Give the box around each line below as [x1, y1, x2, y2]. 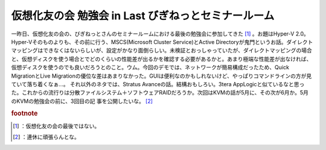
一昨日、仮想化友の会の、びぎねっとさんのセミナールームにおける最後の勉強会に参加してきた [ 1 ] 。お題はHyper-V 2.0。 [11, 30, 309, 37]
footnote [11, 109, 38, 117]
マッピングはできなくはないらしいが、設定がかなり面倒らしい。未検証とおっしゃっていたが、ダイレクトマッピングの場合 [11, 47, 312, 54]
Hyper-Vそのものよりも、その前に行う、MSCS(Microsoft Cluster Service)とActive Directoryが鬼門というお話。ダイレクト [11, 38, 313, 45]
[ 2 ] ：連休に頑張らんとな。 [13, 133, 80, 141]
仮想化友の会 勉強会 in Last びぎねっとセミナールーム [11, 9, 275, 22]
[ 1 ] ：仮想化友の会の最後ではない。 [13, 122, 100, 130]
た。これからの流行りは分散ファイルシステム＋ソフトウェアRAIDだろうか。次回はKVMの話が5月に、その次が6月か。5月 [11, 89, 309, 96]
